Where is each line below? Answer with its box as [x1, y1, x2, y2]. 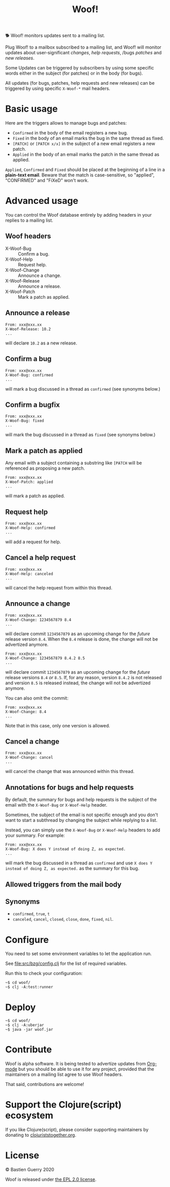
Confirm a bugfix [5, 400, 60, 409]
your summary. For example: [5, 832, 65, 839]
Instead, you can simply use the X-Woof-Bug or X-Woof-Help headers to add [5, 827, 160, 833]
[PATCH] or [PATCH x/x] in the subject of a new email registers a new [12, 141, 156, 147]
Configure [5, 934, 49, 946]
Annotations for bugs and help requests [5, 783, 134, 792]
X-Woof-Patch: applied [5, 479, 53, 485]
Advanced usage [5, 195, 79, 206]
